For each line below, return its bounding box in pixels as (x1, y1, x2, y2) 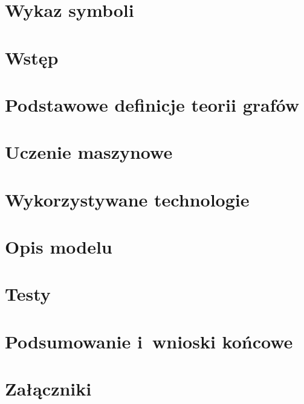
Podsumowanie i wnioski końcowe (5, 329, 293, 353)
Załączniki (5, 376, 92, 401)
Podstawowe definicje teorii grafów (5, 92, 299, 117)
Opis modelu (5, 234, 112, 259)
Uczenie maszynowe (5, 139, 173, 164)
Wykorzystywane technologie (5, 187, 250, 211)
